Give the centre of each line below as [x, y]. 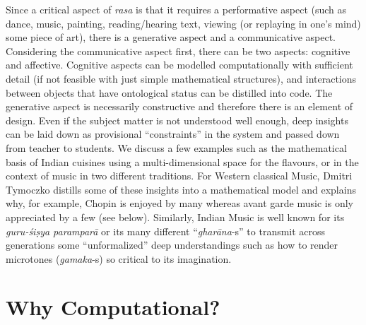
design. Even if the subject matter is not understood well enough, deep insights [177, 120]
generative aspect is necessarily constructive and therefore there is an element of [179, 106]
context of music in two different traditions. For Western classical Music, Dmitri [179, 176]
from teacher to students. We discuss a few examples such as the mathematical [176, 147]
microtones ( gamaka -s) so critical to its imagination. [119, 258]
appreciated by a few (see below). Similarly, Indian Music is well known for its [175, 217]
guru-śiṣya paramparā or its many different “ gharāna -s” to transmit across [166, 231]
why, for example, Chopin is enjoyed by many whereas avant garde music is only [179, 203]
